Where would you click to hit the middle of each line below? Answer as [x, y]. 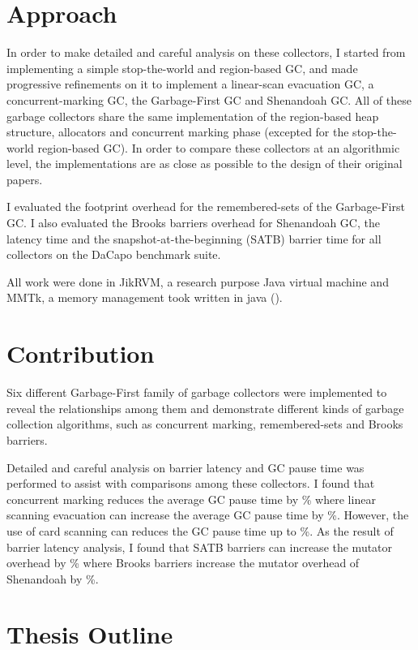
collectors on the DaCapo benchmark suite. [114, 254]
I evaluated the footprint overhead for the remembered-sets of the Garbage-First [206, 207]
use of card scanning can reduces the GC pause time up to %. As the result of [200, 530]
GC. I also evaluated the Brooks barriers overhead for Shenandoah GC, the [193, 223]
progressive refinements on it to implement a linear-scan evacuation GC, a [190, 84]
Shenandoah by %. [53, 578]
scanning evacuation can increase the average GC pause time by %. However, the [208, 515]
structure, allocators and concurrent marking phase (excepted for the [178, 132]
